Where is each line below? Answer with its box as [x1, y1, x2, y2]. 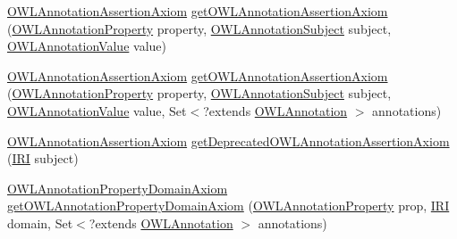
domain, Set [7, 213, 73, 232]
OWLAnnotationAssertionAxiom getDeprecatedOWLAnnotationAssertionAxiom [7, 131, 450, 150]
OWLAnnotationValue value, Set [7, 101, 187, 119]
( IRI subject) [7, 149, 79, 168]
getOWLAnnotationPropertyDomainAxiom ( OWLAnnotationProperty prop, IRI [7, 196, 450, 215]
